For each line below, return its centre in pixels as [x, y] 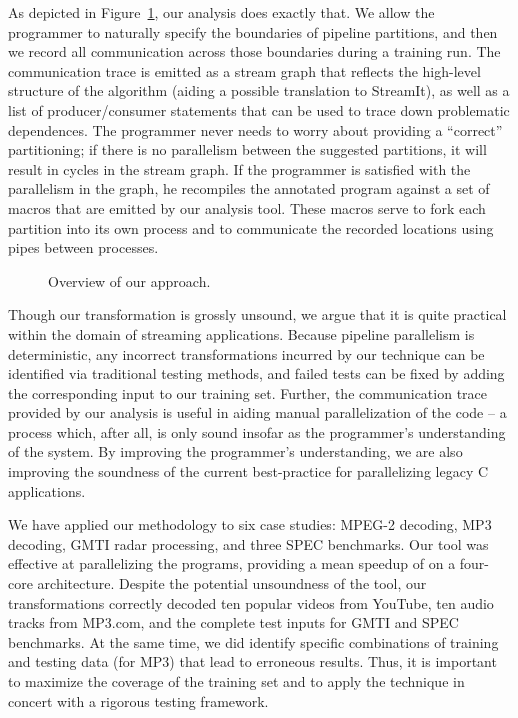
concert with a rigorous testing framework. [138, 700]
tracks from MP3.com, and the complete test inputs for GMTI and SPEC [233, 622]
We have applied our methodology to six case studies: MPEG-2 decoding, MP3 [250, 524]
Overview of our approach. [129, 280]
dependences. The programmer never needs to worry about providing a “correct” [255, 129]
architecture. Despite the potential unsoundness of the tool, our [232, 583]
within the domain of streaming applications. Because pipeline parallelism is [241, 333]
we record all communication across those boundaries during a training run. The [254, 51]
